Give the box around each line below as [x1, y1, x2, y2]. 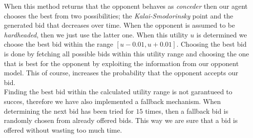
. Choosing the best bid [176, 39, 247, 49]
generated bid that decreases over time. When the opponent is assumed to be [4, 20, 235, 30]
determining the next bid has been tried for [4, 105, 134, 116]
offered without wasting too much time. [4, 124, 122, 135]
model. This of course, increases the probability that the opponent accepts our [4, 68, 238, 78]
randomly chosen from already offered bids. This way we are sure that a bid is [4, 115, 238, 125]
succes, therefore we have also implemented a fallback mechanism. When [4, 96, 221, 106]
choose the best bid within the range [4, 39, 113, 49]
